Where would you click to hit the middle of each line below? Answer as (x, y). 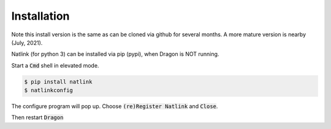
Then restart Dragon (37, 117)
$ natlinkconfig (49, 90)
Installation (40, 16)
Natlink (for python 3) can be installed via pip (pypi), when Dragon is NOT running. (115, 54)
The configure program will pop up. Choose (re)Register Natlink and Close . (115, 106)
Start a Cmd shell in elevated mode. (55, 65)
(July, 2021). (27, 42)
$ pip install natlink (58, 82)
